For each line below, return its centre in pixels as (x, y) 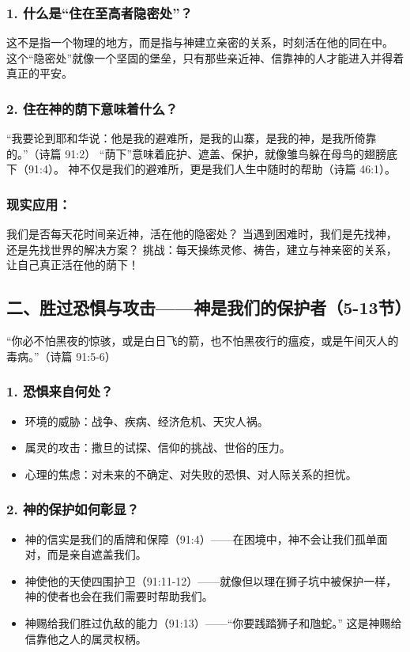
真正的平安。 (39, 73)
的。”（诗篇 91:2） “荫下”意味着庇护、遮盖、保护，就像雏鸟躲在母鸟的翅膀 (197, 153)
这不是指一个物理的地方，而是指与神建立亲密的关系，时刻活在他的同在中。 (200, 42)
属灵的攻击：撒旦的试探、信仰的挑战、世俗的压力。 (158, 447)
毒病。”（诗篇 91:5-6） (61, 356)
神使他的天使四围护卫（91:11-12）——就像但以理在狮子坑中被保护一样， (211, 580)
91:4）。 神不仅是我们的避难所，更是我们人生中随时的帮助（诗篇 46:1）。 (212, 169)
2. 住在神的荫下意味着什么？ (92, 108)
